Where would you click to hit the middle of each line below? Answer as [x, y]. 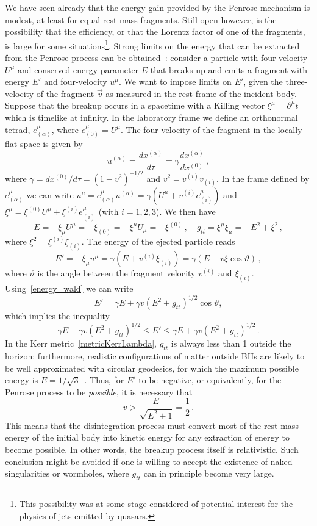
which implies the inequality [57, 316]
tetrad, [18, 129]
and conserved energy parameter [78, 69]
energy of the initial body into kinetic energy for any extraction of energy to [147, 437]
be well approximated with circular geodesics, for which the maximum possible [152, 368]
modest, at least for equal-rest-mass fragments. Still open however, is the [141, 19]
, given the [263, 81]
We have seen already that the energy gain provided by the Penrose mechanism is [158, 7]
